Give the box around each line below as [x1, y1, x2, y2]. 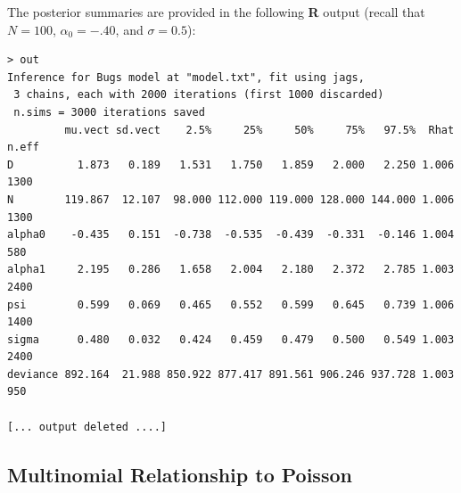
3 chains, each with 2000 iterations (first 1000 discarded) [13, 88, 384, 102]
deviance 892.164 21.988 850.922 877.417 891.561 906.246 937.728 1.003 [7, 367, 455, 381]
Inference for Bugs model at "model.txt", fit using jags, [7, 70, 365, 84]
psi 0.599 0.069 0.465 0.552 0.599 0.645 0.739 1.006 [7, 298, 455, 311]
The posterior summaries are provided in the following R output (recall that [7, 3, 425, 21]
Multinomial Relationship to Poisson [7, 460, 352, 488]
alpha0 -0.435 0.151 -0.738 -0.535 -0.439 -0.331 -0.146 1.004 [7, 228, 455, 242]
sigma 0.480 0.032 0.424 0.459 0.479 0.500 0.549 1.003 [7, 333, 455, 346]
